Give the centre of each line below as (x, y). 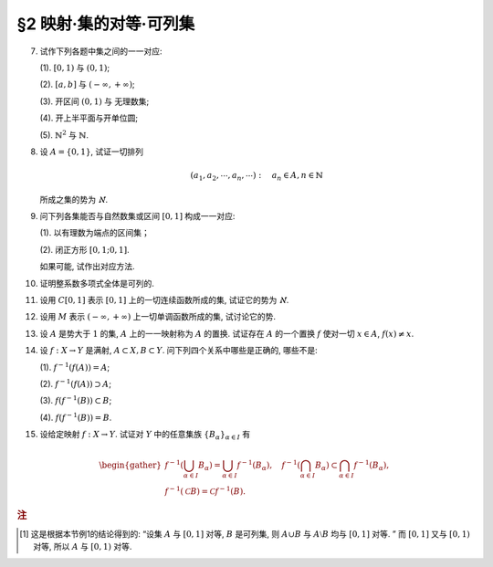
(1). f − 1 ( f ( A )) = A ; (75, 367)
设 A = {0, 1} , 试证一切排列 (92, 152)
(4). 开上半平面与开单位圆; (89, 118)
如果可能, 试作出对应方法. (88, 267)
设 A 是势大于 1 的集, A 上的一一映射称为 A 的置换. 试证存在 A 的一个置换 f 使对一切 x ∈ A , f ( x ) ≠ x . (227, 333)
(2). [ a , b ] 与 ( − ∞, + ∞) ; (88, 84)
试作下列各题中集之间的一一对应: (101, 51)
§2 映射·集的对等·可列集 (106, 24)
